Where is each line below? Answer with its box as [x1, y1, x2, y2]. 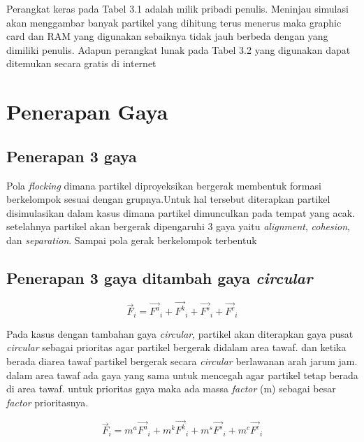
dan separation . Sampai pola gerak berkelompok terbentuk [6, 232, 257, 247]
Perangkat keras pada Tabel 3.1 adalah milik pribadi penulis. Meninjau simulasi [6, 1, 349, 15]
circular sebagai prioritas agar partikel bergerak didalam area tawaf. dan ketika [6, 340, 347, 355]
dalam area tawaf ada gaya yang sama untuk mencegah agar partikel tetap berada [6, 367, 358, 382]
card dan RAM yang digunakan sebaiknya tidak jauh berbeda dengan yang [6, 29, 328, 43]
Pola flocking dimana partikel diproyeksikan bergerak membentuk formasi [6, 178, 321, 192]
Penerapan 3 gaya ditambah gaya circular [6, 266, 313, 288]
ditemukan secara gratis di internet [6, 56, 156, 71]
